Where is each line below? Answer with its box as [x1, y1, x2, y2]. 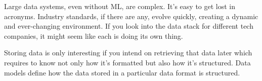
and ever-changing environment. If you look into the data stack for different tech [4, 21, 253, 31]
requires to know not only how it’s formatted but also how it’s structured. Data [4, 57, 251, 67]
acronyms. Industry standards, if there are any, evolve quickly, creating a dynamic [4, 11, 258, 21]
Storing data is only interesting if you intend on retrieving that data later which [4, 47, 252, 58]
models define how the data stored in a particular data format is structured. [4, 67, 240, 77]
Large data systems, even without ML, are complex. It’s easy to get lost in [4, 1, 236, 11]
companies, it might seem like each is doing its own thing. [4, 30, 183, 41]
